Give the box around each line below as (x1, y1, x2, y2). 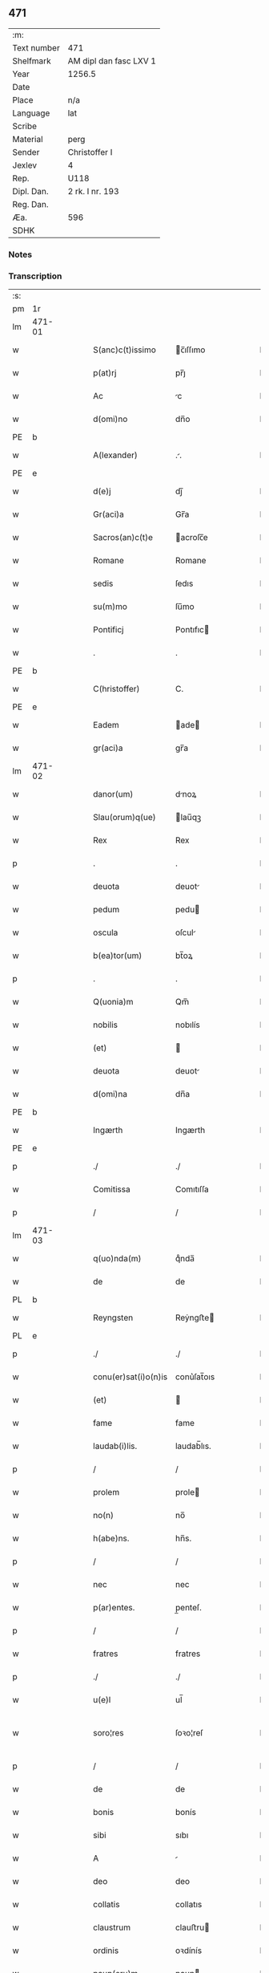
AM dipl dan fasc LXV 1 (67, 55, 156, 67)
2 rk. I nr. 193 (67, 185, 119, 197)
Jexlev (12, 160, 38, 171)
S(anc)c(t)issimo (93, 344, 156, 355)
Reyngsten (93, 1312, 134, 1323)
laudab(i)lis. (93, 1440, 138, 1451)
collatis (93, 1899, 120, 1910)
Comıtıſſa (175, 1183, 210, 1195)
